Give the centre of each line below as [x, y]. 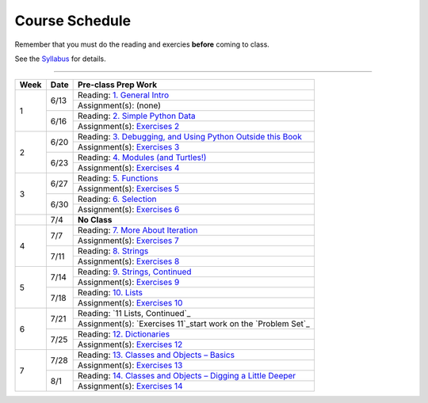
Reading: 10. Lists [110, 293]
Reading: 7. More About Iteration [138, 230]
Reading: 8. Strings [113, 251]
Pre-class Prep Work [117, 85]
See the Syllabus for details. [60, 59]
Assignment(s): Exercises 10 [130, 303]
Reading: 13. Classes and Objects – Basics [156, 355]
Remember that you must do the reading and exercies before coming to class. [142, 44]
